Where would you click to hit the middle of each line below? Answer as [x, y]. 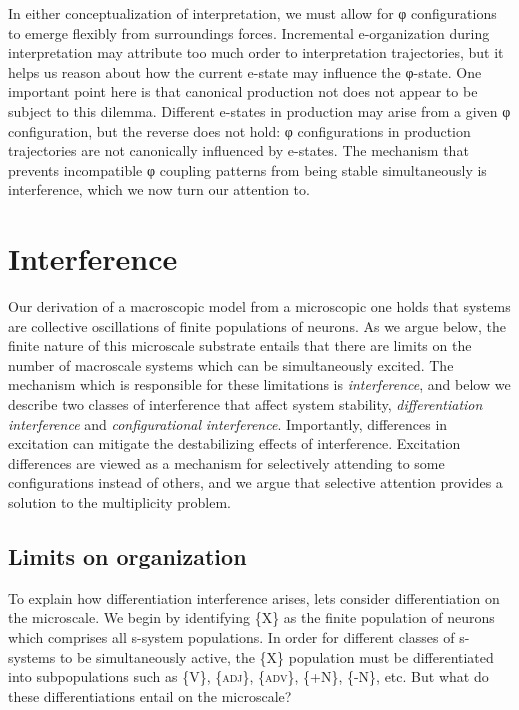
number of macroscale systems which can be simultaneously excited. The [231, 364]
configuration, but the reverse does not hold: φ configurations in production [239, 130]
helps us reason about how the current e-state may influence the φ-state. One [245, 71]
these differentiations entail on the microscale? [150, 695]
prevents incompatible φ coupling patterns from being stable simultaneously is [247, 169]
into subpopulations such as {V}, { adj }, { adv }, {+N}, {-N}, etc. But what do [248, 676]
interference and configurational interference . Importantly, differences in [228, 423]
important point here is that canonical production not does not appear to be [243, 91]
